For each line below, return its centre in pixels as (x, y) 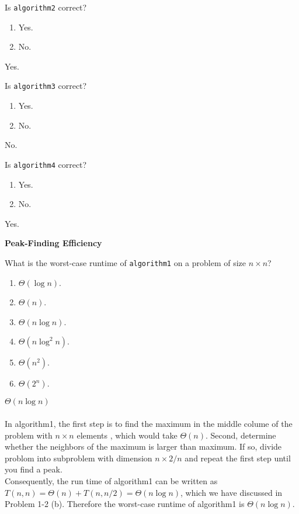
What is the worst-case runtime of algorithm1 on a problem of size (126, 262)
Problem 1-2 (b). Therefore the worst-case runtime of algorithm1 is (125, 504)
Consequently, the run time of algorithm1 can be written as (111, 480)
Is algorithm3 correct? (46, 86)
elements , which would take (127, 435)
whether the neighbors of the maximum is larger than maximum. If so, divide (143, 446)
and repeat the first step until (238, 458)
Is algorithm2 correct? (46, 7)
